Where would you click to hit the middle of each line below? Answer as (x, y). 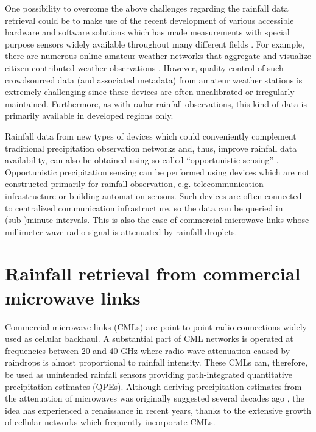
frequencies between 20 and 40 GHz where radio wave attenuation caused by (148, 350)
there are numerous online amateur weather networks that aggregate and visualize (158, 56)
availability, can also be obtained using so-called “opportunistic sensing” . (142, 160)
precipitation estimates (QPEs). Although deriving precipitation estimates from (153, 386)
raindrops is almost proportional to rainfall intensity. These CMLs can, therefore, (156, 362)
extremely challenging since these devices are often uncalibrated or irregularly (150, 92)
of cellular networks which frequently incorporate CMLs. (110, 422)
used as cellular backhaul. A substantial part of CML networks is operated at (149, 338)
